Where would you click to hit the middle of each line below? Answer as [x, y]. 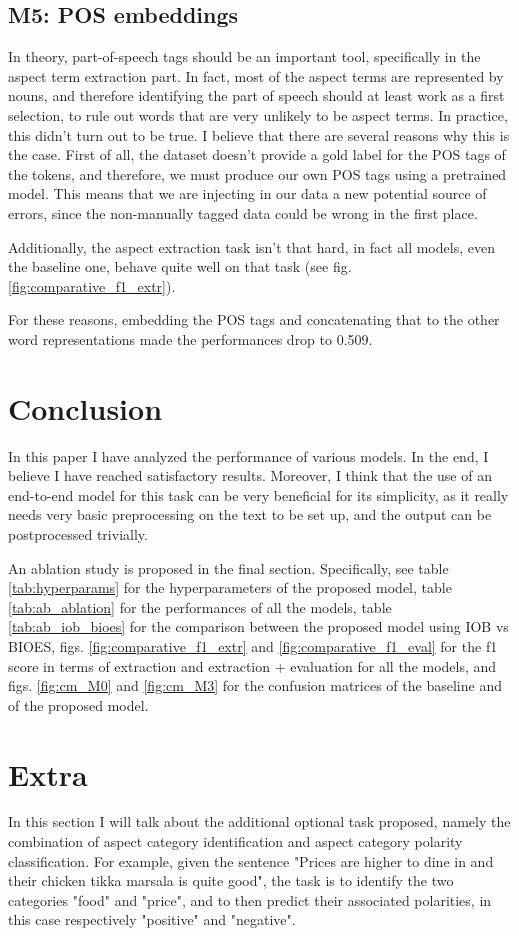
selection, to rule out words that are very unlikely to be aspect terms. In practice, [258, 114]
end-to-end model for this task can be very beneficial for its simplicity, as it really [258, 494]
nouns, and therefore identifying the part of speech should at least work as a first [256, 95]
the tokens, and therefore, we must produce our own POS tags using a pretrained [257, 173]
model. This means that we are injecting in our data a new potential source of [247, 193]
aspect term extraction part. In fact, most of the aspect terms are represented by [256, 75]
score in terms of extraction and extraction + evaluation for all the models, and [252, 665]
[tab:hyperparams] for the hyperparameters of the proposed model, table [230, 587]
